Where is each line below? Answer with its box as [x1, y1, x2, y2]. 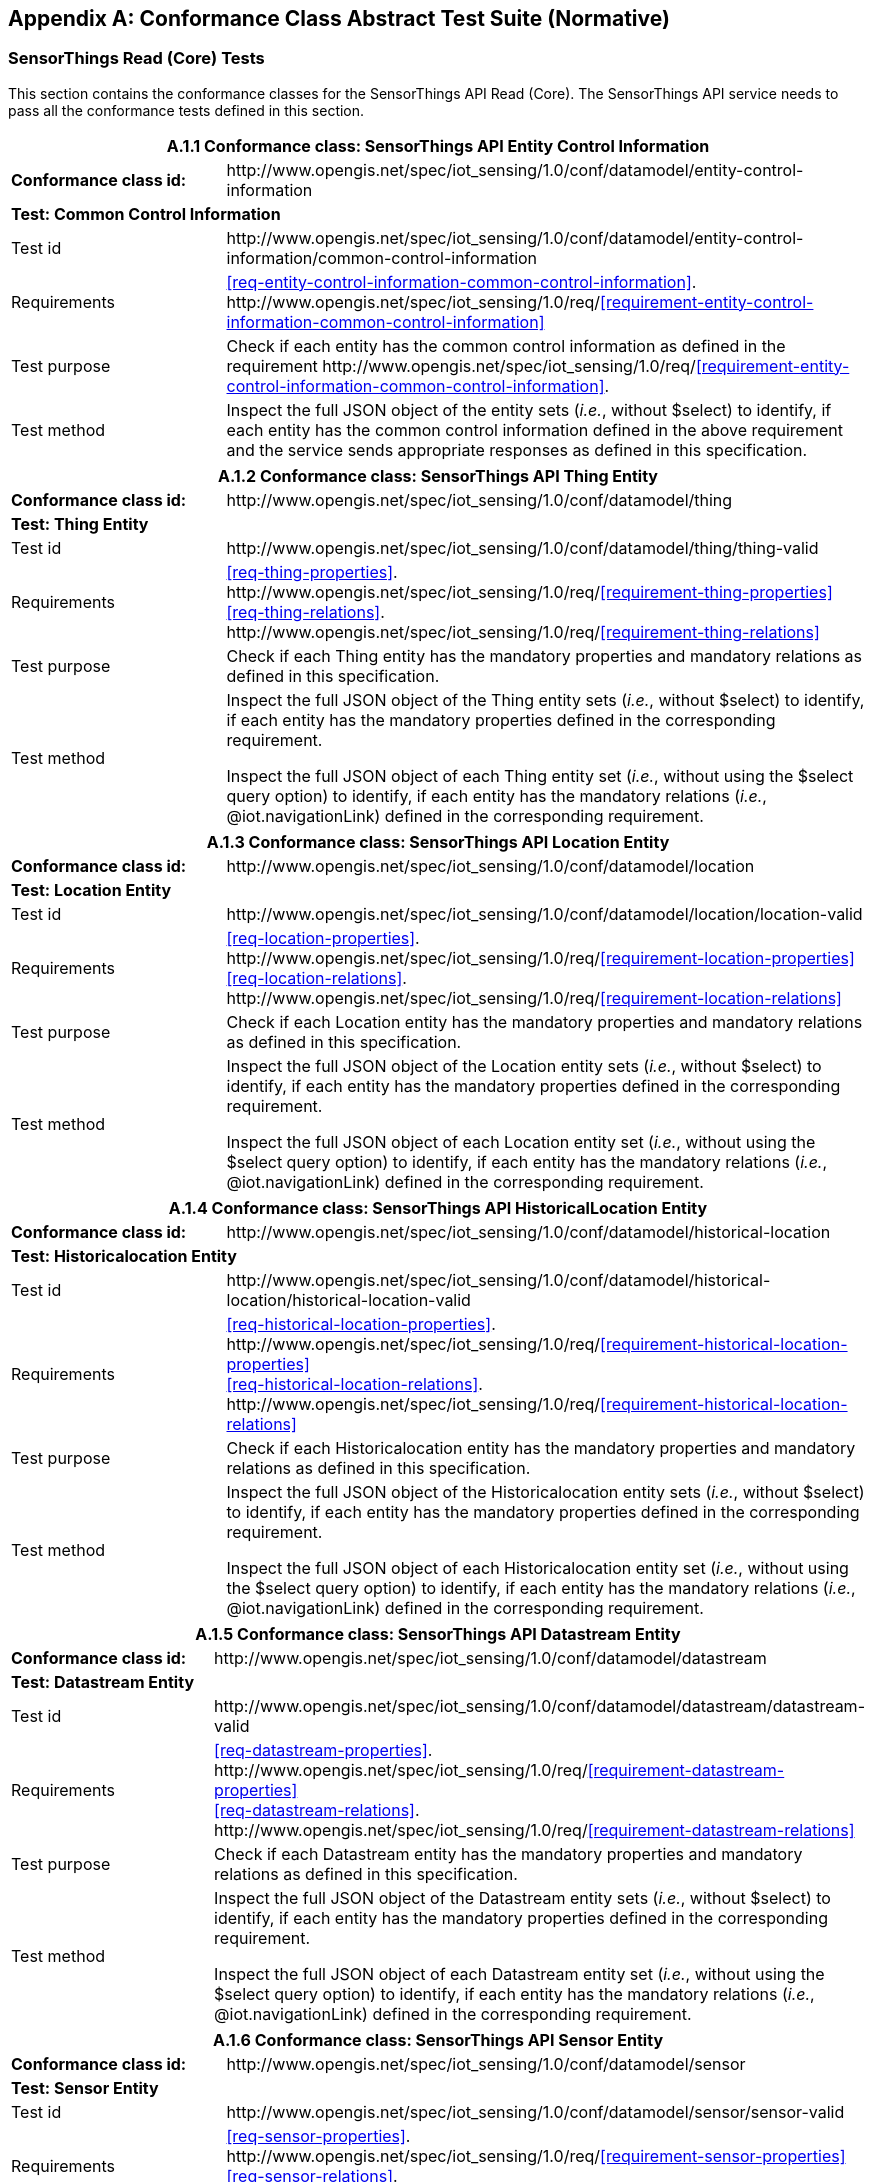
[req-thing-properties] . [226, 561, 398, 582]
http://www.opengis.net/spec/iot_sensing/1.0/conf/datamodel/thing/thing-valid [226, 537, 819, 558]
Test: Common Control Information [11, 203, 281, 224]
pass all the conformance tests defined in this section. [8, 101, 365, 119]
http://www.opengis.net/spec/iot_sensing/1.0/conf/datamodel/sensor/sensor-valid [226, 2101, 845, 2122]
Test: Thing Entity [11, 513, 149, 534]
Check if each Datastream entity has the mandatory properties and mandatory [214, 1843, 803, 1864]
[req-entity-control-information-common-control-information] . [226, 271, 697, 292]
